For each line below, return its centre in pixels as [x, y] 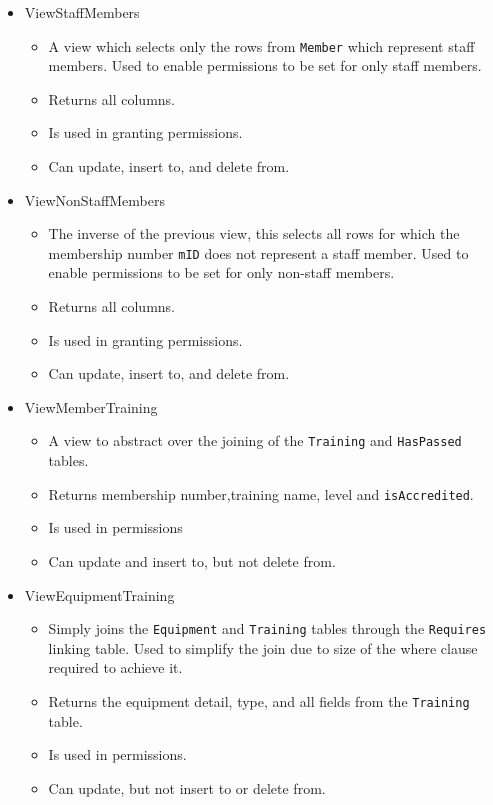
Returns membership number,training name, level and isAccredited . [261, 493]
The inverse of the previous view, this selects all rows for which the [254, 233]
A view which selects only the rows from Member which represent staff [261, 45]
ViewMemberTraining [91, 406]
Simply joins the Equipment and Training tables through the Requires [267, 628]
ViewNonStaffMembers [94, 199]
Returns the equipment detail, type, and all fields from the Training [259, 700]
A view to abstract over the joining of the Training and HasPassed [255, 440]
